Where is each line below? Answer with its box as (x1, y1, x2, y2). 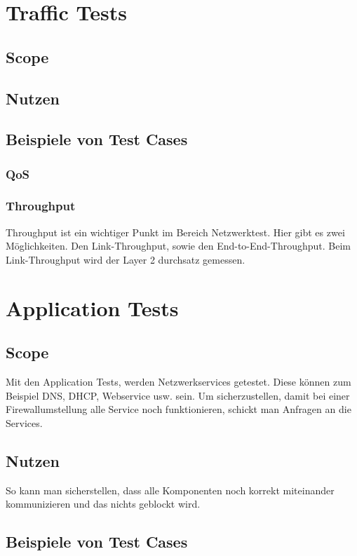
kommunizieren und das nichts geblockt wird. (6, 496, 201, 511)
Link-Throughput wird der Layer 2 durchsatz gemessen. (6, 252, 245, 266)
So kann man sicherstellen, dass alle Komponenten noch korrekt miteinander (6, 482, 335, 497)
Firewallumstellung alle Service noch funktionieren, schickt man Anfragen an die (6, 402, 351, 416)
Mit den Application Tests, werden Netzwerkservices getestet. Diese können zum (6, 374, 351, 389)
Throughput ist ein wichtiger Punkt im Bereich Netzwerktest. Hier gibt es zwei (6, 224, 345, 239)
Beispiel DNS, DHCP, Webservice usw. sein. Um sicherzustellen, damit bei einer (6, 388, 350, 402)
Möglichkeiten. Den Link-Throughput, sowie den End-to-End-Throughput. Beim (6, 238, 351, 253)
